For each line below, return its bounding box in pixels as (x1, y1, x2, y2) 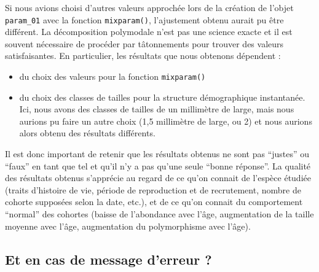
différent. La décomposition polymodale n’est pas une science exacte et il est (5, 25, 293, 38)
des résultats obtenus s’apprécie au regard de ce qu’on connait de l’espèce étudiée (5, 171, 311, 184)
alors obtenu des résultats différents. (19, 126, 156, 139)
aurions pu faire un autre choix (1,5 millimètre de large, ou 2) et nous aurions (19, 114, 312, 127)
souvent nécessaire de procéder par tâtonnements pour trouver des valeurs (5, 37, 284, 50)
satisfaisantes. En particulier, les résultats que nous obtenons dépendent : (5, 49, 281, 62)
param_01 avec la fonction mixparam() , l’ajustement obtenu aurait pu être (5, 13, 284, 26)
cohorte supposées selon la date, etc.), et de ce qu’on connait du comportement (5, 195, 303, 208)
